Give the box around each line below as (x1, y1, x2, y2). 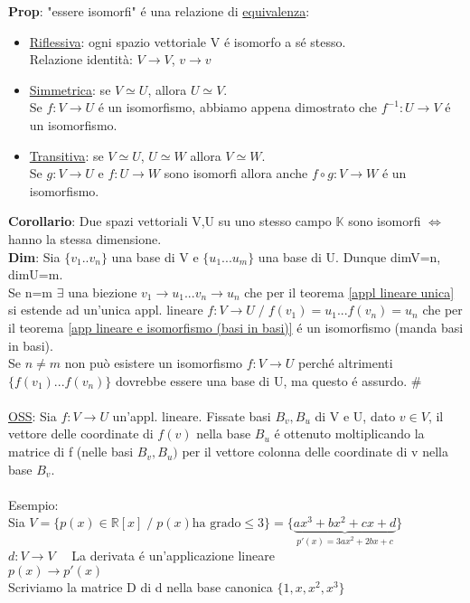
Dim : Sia (8, 247, 61, 266)
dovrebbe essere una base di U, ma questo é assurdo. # (116, 371, 422, 390)
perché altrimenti (297, 353, 393, 372)
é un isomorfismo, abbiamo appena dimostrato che (98, 98, 378, 117)
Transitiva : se (29, 146, 104, 165)
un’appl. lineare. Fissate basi (112, 406, 271, 425)
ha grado (192, 517, 241, 531)
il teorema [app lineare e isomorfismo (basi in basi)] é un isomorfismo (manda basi (8, 317, 464, 336)
